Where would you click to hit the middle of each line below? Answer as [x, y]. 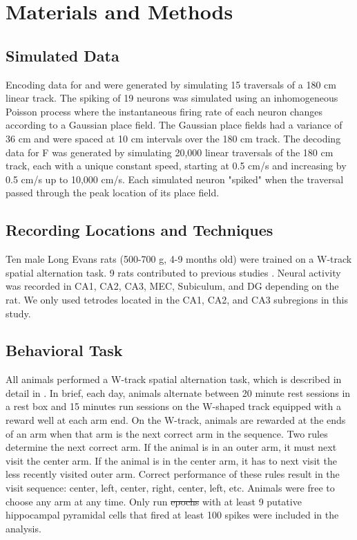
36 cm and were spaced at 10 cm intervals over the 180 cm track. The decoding [173, 138]
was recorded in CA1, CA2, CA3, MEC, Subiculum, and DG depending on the [172, 286]
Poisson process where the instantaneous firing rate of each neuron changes [164, 111]
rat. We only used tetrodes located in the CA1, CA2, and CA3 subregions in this [177, 299]
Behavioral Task [64, 350]
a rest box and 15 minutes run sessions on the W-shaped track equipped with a [173, 406]
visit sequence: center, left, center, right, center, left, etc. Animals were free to [170, 488]
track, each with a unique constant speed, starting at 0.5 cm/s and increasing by [176, 166]
